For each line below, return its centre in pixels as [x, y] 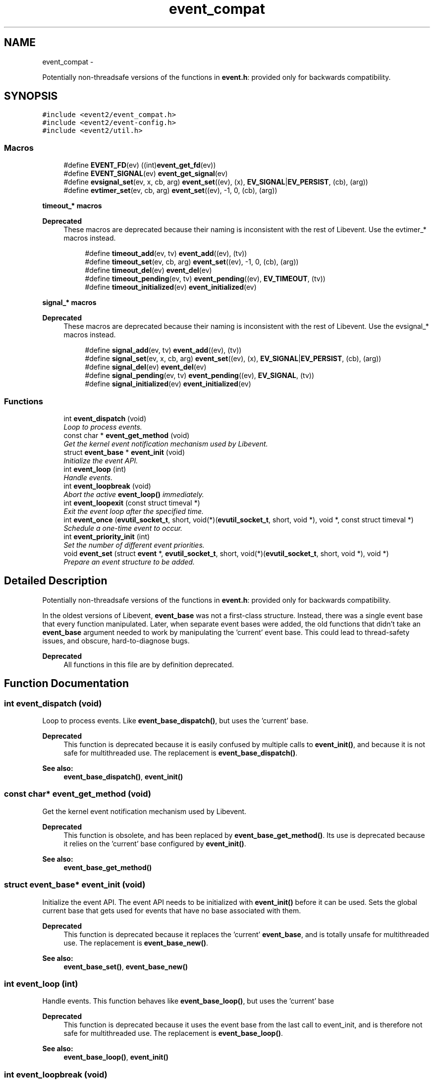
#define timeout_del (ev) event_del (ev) [148, 270]
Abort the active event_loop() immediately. [134, 494]
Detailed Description [56, 581]
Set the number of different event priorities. [134, 545]
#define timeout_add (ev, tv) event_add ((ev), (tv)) [166, 254]
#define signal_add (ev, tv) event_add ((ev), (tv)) [163, 350]
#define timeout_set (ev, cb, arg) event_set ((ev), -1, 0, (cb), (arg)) [192, 262]
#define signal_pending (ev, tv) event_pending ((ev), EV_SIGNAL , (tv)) [200, 376]
